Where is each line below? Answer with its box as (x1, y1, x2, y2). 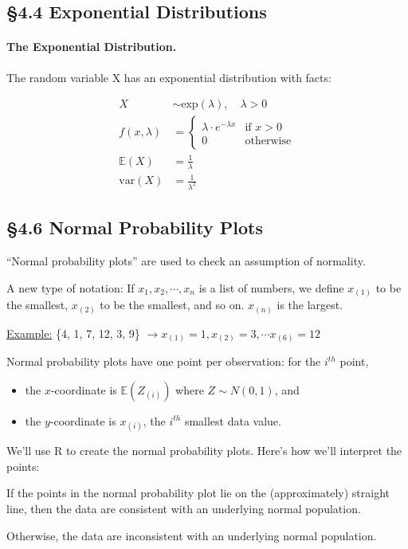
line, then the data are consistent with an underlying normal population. (6, 500, 361, 516)
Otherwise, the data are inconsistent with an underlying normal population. (6, 527, 377, 543)
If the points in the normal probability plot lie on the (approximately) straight (6, 484, 390, 501)
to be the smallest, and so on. (100, 296, 245, 313)
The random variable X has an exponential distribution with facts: (6, 69, 331, 85)
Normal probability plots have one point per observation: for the (6, 353, 321, 370)
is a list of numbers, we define (198, 279, 344, 296)
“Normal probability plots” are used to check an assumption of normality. (6, 253, 366, 269)
